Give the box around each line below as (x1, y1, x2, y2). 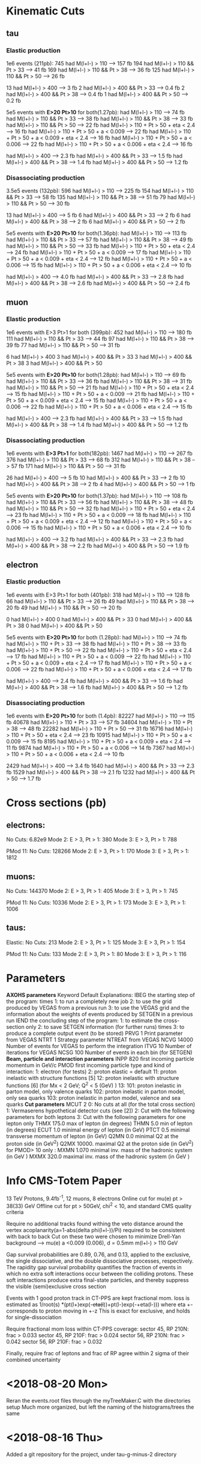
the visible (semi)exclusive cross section (6, 1283, 107, 1290)
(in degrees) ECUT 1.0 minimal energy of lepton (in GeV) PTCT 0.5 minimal (6, 1126, 190, 1133)
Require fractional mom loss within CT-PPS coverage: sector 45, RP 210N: (6, 1325, 189, 1332)
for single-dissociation (6, 1314, 62, 1321)
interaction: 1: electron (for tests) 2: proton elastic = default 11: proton (6, 1068, 177, 1075)
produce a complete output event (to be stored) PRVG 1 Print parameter (6, 1029, 183, 1037)
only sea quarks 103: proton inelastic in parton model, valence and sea (6, 1094, 181, 1102)
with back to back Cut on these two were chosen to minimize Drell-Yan (6, 1233, 181, 1240)
